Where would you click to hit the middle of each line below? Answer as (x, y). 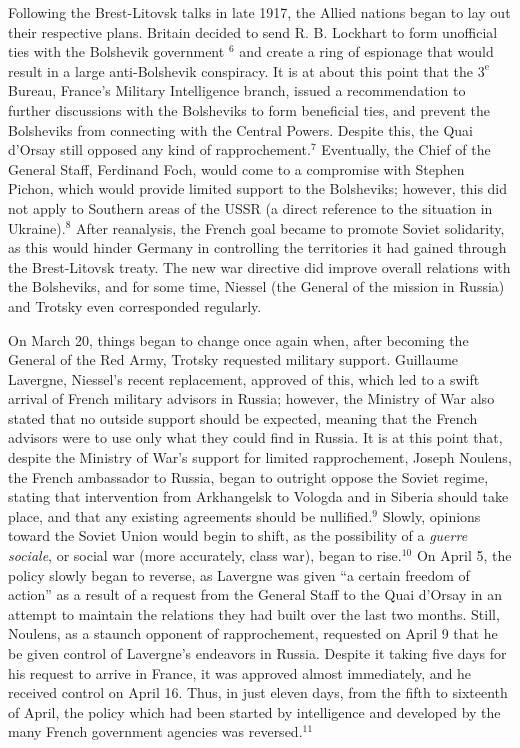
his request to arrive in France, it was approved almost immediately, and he (240, 672)
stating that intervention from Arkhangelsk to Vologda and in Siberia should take (258, 496)
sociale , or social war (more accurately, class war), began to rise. (205, 555)
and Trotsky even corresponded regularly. (135, 305)
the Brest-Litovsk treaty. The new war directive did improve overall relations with (259, 266)
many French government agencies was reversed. (155, 731)
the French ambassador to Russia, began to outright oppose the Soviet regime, (248, 476)
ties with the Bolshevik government (116, 51)
